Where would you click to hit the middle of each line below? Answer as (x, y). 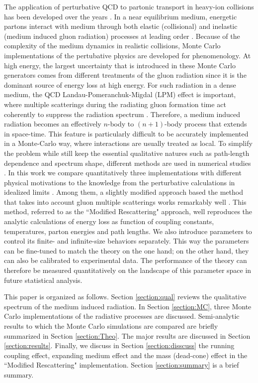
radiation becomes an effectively (53, 124)
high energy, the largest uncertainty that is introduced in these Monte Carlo (120, 65)
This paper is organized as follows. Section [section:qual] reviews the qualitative (125, 297)
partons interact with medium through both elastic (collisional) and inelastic (121, 26)
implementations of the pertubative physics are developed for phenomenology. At (128, 55)
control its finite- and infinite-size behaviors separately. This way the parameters (127, 241)
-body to (121, 124)
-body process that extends (206, 124)
